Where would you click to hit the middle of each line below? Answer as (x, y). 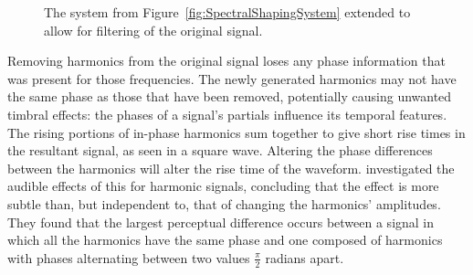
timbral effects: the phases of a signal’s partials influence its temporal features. (227, 114)
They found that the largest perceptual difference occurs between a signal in (221, 222)
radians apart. (305, 257)
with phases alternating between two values (129, 257)
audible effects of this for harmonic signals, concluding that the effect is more (223, 186)
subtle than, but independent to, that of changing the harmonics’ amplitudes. (224, 203)
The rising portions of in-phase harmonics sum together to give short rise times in (236, 132)
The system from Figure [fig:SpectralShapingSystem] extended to (227, 12)
